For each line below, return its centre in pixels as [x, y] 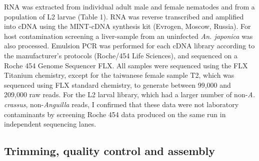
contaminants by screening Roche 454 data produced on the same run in [115, 114]
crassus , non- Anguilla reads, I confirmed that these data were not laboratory [121, 104]
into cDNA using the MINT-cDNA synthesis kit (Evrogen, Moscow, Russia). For [127, 26]
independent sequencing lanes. [50, 124]
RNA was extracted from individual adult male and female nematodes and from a [129, 6]
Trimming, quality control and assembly [109, 151]
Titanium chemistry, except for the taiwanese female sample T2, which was [119, 75]
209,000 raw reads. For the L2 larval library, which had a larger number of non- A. [130, 94]
